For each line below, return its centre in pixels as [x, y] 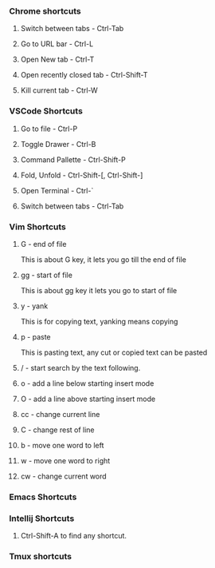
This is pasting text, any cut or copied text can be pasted [114, 352]
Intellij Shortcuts [42, 518]
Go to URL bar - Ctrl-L [57, 44]
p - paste [35, 336]
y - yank [34, 306]
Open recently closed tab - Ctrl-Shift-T [84, 75]
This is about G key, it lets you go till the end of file [103, 259]
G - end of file [43, 244]
